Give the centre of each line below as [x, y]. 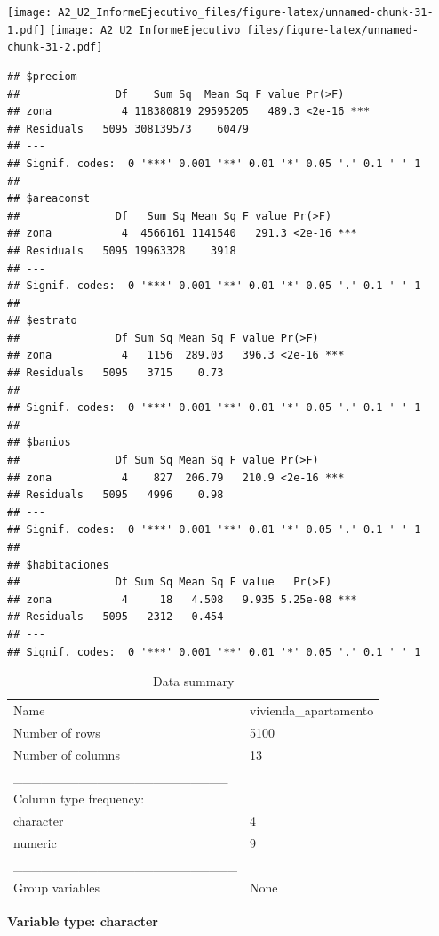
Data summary [193, 681]
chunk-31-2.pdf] [55, 48]
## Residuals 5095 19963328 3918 [122, 250]
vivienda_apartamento [312, 710]
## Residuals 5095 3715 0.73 [116, 373]
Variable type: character [83, 920]
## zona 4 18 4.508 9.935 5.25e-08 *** [182, 599]
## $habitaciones [58, 565]
